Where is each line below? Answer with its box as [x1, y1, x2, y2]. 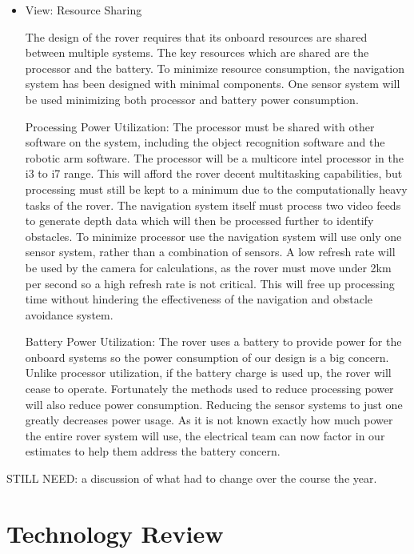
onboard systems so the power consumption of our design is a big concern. [25, 348, 389, 365]
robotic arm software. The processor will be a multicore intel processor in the [25, 149, 404, 166]
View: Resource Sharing [25, 2, 142, 18]
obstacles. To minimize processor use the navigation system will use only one [25, 227, 402, 244]
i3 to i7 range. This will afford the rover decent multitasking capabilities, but [25, 165, 403, 182]
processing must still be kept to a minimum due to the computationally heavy [25, 180, 408, 197]
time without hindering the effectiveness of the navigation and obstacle [25, 291, 373, 307]
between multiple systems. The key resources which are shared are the [25, 44, 369, 61]
